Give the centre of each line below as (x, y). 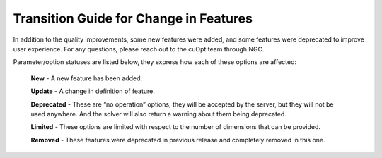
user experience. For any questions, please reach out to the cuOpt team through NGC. (139, 49)
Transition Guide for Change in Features (133, 18)
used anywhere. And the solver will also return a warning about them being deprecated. (158, 114)
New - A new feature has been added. (87, 78)
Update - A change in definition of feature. (93, 91)
